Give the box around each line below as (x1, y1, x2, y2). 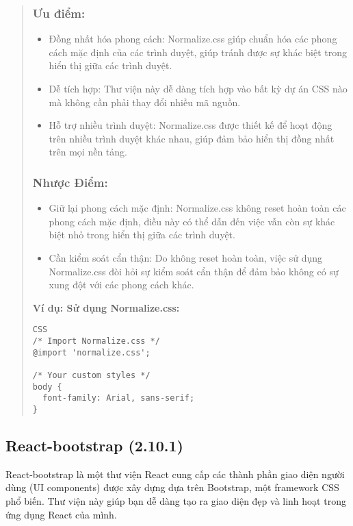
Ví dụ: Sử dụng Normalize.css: (32, 300, 180, 314)
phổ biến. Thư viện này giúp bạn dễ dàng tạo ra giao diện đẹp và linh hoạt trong (5, 493, 346, 508)
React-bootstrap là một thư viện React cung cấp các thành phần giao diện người (5, 466, 345, 481)
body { (32, 381, 62, 392)
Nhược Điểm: (32, 173, 108, 190)
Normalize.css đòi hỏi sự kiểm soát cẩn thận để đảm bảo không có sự (49, 264, 339, 278)
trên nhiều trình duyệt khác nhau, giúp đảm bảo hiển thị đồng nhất (49, 131, 335, 145)
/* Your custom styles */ (32, 370, 151, 380)
